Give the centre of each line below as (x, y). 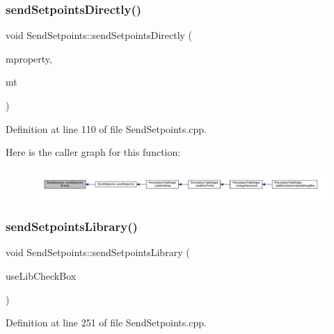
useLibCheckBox (41, 276)
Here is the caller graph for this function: (93, 152)
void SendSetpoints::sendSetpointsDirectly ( (99, 35)
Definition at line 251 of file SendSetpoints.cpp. (106, 323)
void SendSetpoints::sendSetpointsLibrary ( (98, 252)
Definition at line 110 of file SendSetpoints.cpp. (106, 128)
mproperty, (29, 58)
